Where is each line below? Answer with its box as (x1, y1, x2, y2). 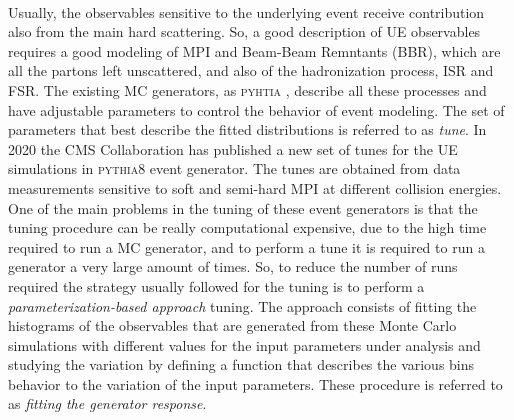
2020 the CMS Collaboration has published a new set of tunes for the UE (8, 138, 458, 159)
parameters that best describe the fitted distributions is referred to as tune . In (8, 119, 487, 140)
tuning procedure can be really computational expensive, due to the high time (8, 217, 487, 238)
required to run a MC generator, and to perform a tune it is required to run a (8, 236, 485, 257)
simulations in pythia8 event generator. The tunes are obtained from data (8, 158, 461, 179)
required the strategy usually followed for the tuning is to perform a (8, 275, 425, 296)
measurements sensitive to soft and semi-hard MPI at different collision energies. (8, 177, 502, 198)
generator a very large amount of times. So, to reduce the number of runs (8, 256, 458, 277)
